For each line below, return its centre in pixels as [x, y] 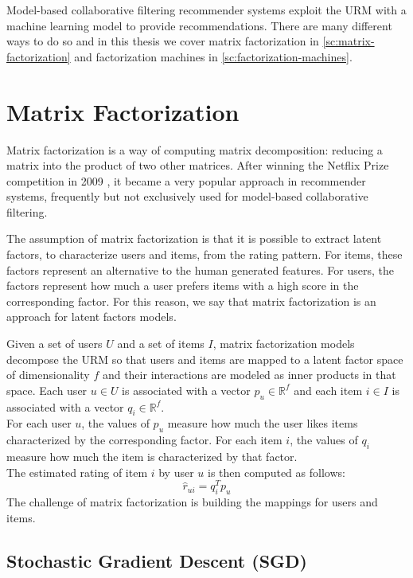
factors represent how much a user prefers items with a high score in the [183, 285]
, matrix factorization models [284, 344]
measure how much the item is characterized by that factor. [152, 456]
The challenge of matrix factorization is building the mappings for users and [192, 502]
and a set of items [161, 344]
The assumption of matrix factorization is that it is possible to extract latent [194, 238]
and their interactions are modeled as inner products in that [249, 375]
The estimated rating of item [77, 472]
